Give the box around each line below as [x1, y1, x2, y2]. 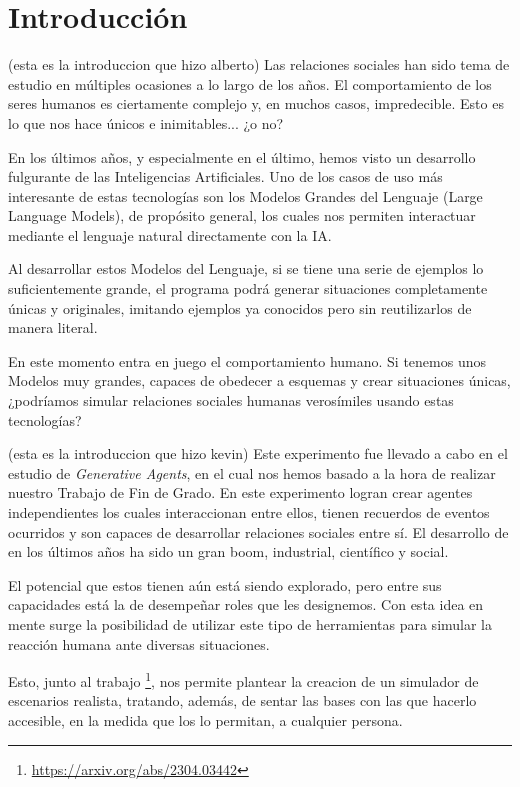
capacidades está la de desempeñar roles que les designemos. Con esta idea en [8, 594, 484, 615]
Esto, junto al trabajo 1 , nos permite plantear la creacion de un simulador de [8, 668, 479, 691]
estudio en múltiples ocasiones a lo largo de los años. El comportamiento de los [8, 73, 492, 94]
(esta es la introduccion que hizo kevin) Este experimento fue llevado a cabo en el [8, 443, 508, 464]
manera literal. [8, 317, 98, 338]
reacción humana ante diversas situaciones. [8, 633, 270, 654]
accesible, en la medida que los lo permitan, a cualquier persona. [8, 710, 403, 730]
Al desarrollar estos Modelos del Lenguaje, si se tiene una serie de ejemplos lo [8, 258, 484, 279]
